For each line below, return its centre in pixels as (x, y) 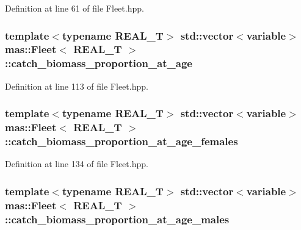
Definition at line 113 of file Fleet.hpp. (77, 86)
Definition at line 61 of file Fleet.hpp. (74, 8)
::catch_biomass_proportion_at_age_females (121, 141)
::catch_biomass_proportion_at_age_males (117, 219)
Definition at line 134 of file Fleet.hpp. (77, 164)
